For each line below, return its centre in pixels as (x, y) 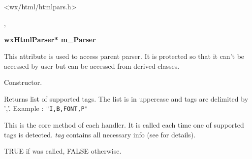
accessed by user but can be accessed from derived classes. (92, 66)
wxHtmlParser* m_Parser (50, 40)
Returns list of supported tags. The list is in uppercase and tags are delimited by (126, 98)
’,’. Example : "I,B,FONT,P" (46, 108)
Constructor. (23, 82)
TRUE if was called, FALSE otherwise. (63, 151)
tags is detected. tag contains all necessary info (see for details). (100, 134)
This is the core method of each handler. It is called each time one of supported (124, 125)
